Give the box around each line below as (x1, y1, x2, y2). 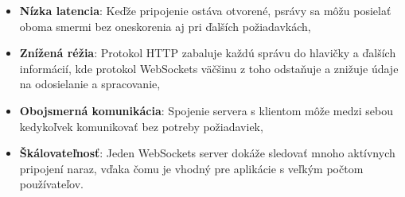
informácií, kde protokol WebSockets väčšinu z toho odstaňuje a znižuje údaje (19, 60, 399, 76)
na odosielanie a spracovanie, (19, 75, 161, 92)
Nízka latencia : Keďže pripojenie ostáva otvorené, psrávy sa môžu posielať (19, 2, 391, 18)
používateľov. (19, 176, 84, 192)
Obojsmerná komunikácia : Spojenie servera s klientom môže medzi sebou (19, 102, 393, 118)
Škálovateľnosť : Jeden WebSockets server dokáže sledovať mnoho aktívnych (19, 145, 395, 161)
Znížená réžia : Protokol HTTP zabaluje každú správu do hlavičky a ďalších (19, 44, 396, 61)
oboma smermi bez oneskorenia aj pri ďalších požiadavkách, (19, 17, 311, 34)
